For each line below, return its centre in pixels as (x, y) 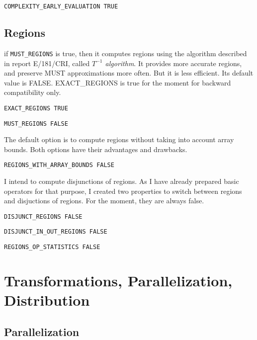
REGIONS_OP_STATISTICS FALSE (52, 247)
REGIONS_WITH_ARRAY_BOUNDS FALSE (59, 165)
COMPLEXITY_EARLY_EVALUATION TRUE (61, 6)
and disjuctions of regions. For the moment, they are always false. (104, 201)
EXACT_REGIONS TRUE (36, 108)
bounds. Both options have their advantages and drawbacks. (96, 149)
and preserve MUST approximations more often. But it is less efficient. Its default (129, 73)
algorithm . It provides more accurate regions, (173, 63)
